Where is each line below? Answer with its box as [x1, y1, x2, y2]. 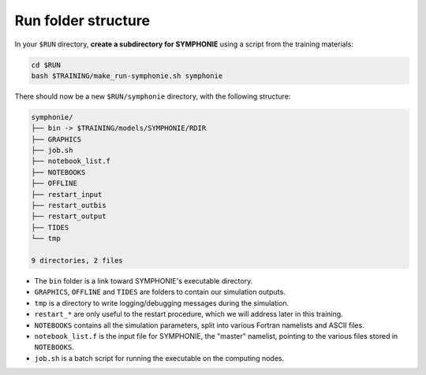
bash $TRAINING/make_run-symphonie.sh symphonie [31, 71, 223, 80]
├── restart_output [31, 212, 106, 221]
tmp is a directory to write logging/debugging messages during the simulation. [34, 298, 290, 307]
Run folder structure [14, 12, 150, 29]
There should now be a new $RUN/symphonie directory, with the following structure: [14, 91, 291, 101]
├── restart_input [31, 190, 103, 199]
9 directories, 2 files [31, 256, 124, 265]
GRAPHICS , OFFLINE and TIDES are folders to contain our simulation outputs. [34, 288, 286, 297]
